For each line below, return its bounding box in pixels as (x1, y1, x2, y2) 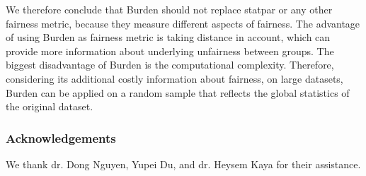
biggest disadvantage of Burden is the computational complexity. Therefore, (6, 57, 334, 72)
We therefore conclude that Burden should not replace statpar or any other (6, 2, 333, 16)
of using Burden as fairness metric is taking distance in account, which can (6, 30, 331, 45)
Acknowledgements (6, 129, 116, 146)
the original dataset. (6, 99, 93, 114)
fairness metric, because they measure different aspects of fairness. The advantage (6, 16, 360, 30)
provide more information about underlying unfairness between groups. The (6, 43, 334, 58)
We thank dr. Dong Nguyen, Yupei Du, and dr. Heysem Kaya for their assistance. (6, 156, 361, 171)
